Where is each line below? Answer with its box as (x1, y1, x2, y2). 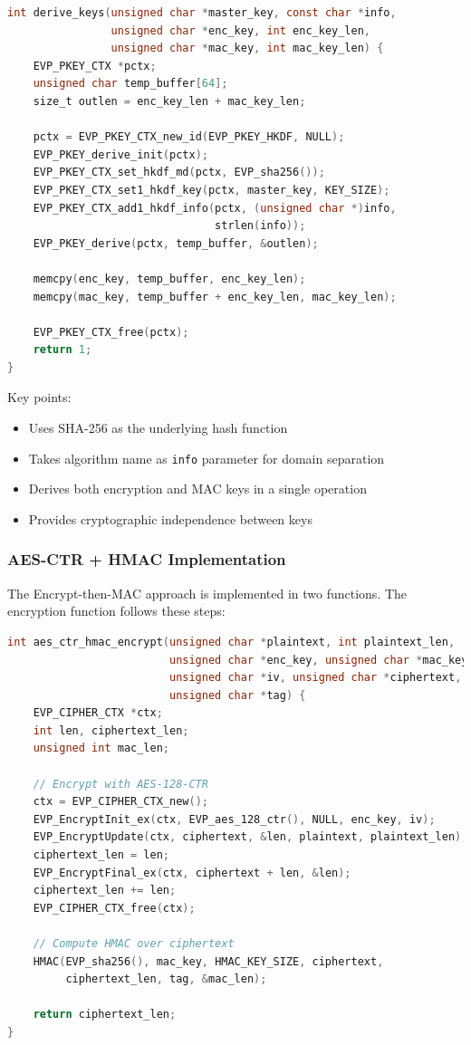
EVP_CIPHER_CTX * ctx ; (33, 706, 163, 720)
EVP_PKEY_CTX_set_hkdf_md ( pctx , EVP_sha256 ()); (33, 166, 325, 179)
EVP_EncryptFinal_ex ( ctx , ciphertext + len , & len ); (33, 866, 351, 879)
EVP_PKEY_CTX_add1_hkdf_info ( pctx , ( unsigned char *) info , (33, 201, 397, 215)
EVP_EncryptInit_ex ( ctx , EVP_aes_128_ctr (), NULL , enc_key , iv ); (33, 812, 436, 826)
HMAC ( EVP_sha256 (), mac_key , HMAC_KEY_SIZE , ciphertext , (33, 954, 384, 968)
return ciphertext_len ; (33, 1008, 177, 1021)
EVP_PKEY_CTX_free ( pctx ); (33, 325, 189, 339)
